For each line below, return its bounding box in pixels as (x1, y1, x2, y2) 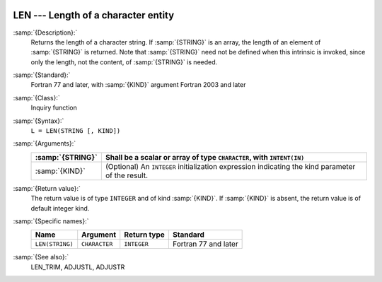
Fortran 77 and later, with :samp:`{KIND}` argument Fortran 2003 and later (30, 81, 247, 89)
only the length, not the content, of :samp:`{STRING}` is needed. (30, 57, 218, 66)
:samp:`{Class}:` (13, 93, 60, 102)
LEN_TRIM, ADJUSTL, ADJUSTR (30, 262, 125, 271)
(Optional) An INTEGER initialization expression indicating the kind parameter (105, 161, 356, 171)
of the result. (105, 170, 149, 180)
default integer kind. (30, 204, 90, 212)
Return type (124, 230, 166, 240)
